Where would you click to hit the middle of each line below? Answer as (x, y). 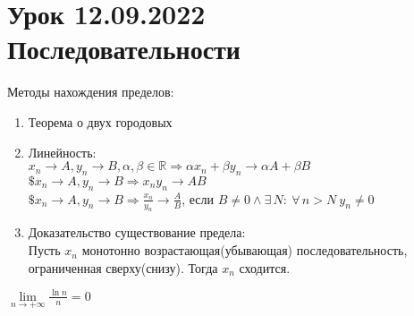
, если (198, 198)
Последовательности (124, 49)
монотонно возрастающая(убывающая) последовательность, (245, 250)
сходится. (265, 267)
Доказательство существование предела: (137, 232)
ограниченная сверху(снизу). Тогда (123, 267)
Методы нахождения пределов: (91, 92)
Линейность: (62, 152)
